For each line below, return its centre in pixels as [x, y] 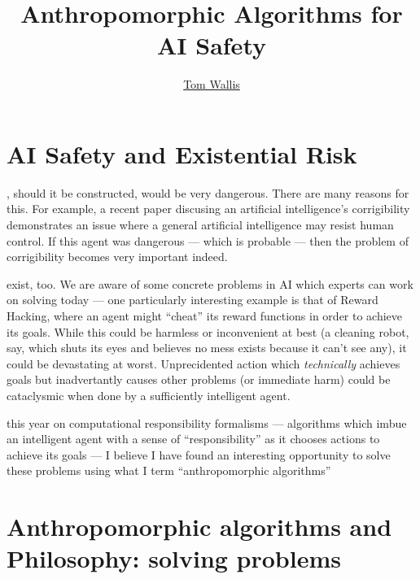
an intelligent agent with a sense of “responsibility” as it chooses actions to [193, 439]
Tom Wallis [212, 84]
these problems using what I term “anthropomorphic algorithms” [169, 470]
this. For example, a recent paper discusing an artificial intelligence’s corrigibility [208, 209]
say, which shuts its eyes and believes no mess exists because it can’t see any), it [207, 348]
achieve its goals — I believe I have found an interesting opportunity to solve [199, 454]
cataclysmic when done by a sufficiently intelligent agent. [149, 395]
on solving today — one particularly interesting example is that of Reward [192, 300]
